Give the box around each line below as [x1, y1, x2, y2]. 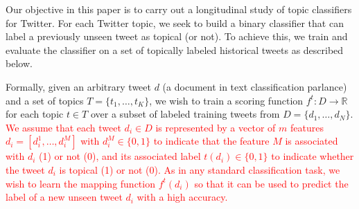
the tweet [6, 162, 45, 176]
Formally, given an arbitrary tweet [6, 79, 151, 93]
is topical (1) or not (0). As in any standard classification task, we [59, 162, 340, 176]
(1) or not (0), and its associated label [39, 149, 201, 163]
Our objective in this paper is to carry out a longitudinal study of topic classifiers [6, 2, 352, 16]
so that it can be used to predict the [194, 176, 349, 190]
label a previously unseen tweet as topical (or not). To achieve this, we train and [6, 29, 348, 44]
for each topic [6, 107, 64, 121]
